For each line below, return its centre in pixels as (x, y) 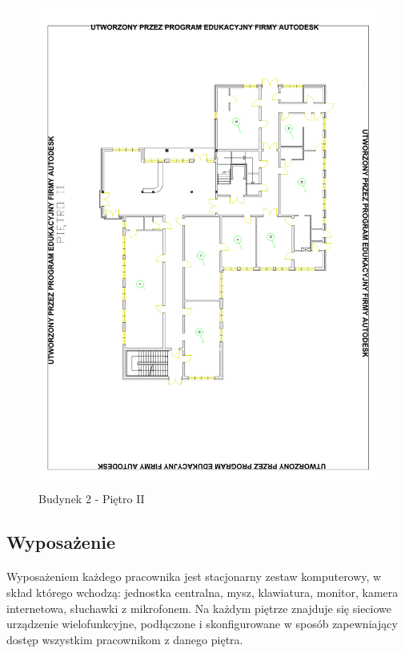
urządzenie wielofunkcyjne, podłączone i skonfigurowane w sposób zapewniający (202, 624)
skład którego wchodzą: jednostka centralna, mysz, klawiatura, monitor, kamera (202, 593)
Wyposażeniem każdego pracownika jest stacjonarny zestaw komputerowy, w (194, 576)
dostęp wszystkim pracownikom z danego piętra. (125, 639)
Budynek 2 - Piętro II (92, 498)
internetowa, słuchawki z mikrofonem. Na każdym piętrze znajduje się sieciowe (199, 608)
